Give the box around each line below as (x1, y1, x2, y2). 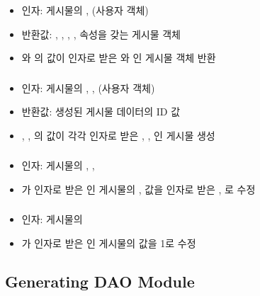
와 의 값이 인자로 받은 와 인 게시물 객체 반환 (21, 50, 216, 65)
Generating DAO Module (5, 271, 195, 292)
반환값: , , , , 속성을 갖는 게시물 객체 (21, 26, 181, 41)
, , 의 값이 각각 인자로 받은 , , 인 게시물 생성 (21, 127, 215, 142)
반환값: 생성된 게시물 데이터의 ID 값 (21, 104, 181, 119)
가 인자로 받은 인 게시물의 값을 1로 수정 (21, 236, 196, 251)
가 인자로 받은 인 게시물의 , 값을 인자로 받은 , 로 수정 (21, 181, 256, 196)
